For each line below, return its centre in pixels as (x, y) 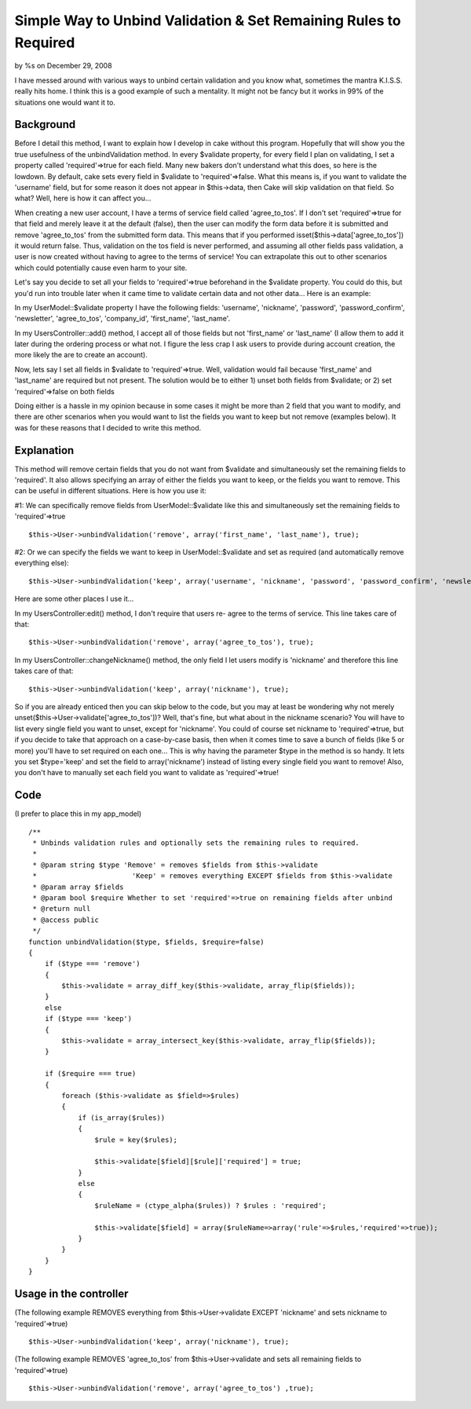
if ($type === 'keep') (88, 1019)
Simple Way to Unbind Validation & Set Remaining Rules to (208, 20)
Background (45, 124)
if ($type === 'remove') (92, 964)
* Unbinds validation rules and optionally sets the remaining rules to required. (196, 843)
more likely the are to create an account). (81, 355)
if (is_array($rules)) (122, 1118)
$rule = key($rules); (136, 1140)
